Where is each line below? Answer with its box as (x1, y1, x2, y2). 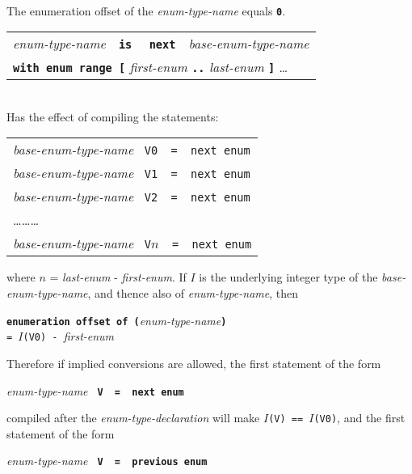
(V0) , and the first (313, 409, 406, 426)
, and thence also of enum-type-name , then (87, 285, 299, 302)
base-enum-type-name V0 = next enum (13, 140, 250, 159)
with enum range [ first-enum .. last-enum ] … (13, 57, 288, 77)
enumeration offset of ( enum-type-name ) (6, 311, 227, 328)
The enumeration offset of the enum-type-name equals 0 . (6, 2, 286, 19)
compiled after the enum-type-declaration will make (6, 409, 260, 426)
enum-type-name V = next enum (6, 382, 184, 399)
